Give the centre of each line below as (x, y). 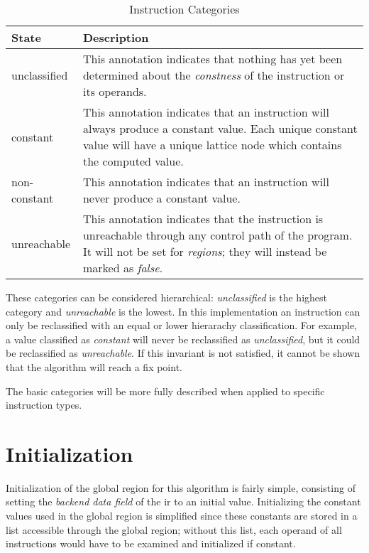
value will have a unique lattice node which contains (212, 145)
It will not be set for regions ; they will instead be (205, 251)
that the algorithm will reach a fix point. (94, 366)
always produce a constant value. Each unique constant (220, 128)
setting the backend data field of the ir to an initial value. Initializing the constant (183, 501)
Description (116, 37)
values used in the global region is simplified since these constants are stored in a (182, 516)
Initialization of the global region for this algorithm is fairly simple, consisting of (181, 487)
